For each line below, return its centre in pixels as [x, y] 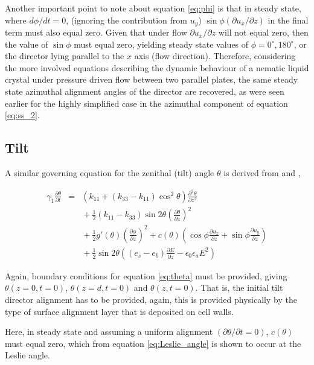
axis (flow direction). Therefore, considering [215, 56]
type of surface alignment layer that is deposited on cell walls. [119, 311]
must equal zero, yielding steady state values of [161, 44]
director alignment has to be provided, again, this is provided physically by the [151, 299]
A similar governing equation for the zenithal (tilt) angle [110, 173]
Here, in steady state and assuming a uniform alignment [109, 332]
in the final [288, 20]
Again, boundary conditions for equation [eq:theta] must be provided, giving [146, 275]
